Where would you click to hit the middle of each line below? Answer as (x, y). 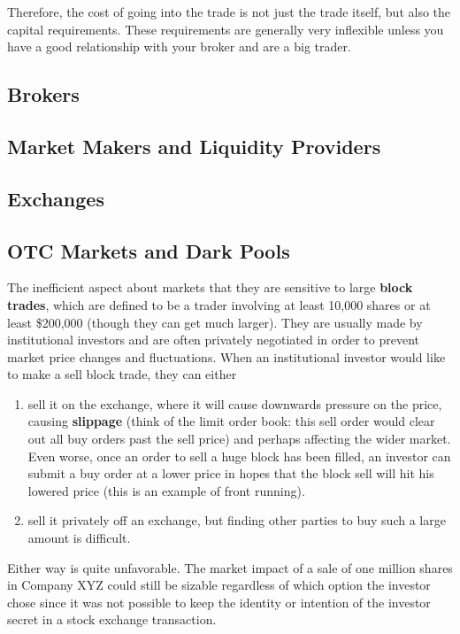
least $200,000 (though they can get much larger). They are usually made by (215, 322)
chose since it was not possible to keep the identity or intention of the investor (219, 602)
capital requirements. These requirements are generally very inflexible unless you (226, 29)
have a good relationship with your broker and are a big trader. (179, 46)
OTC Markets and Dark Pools (149, 250)
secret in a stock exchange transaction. (112, 619)
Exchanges (56, 198)
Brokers (43, 94)
